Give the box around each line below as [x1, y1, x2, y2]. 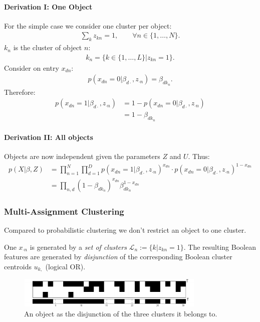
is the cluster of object [13, 42, 82, 53]
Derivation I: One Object [4, 1, 93, 12]
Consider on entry [4, 62, 59, 73]
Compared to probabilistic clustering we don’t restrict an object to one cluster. [4, 225, 246, 235]
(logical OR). [45, 261, 86, 271]
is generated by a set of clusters [30, 241, 127, 252]
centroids [4, 261, 32, 271]
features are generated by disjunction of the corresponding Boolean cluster [4, 251, 232, 262]
